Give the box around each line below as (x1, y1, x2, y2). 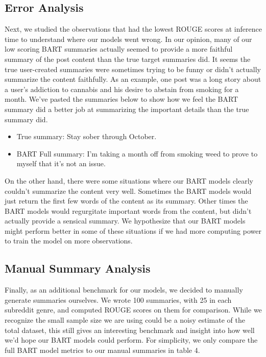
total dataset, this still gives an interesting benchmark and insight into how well (5, 324, 255, 335)
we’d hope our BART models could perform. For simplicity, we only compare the (5, 334, 258, 345)
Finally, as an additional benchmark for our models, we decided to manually (5, 284, 243, 295)
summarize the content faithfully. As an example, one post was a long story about (5, 74, 261, 84)
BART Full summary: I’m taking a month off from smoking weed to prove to (16, 148, 258, 159)
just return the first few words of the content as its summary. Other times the (5, 195, 248, 206)
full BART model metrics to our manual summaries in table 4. (5, 344, 200, 355)
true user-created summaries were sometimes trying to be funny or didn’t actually (5, 63, 261, 74)
